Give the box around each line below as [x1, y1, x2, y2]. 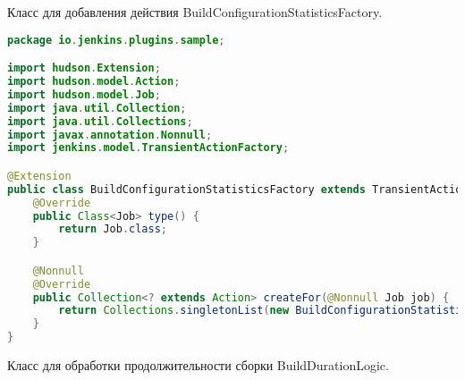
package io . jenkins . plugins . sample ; [7, 33, 225, 46]
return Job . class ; [58, 223, 168, 236]
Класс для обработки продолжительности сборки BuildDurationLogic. [7, 356, 389, 375]
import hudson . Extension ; [7, 62, 161, 75]
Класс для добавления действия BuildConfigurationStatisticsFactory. [7, 3, 383, 21]
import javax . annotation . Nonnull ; [7, 128, 213, 141]
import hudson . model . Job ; [7, 88, 161, 101]
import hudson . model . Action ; [7, 75, 181, 88]
